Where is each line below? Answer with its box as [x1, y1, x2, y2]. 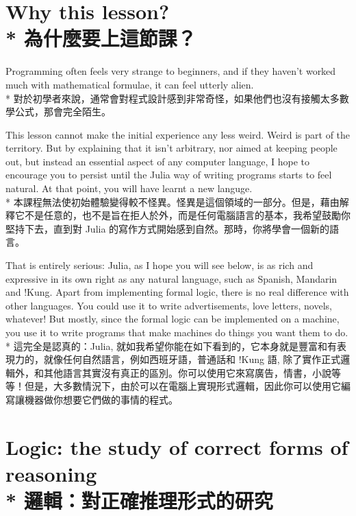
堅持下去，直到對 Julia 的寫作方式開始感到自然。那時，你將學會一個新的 [5, 221, 330, 235]
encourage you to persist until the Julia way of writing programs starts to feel [5, 167, 332, 182]
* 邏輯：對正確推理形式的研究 [5, 486, 273, 515]
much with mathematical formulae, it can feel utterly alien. [5, 77, 254, 91]
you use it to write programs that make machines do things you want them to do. [5, 325, 348, 339]
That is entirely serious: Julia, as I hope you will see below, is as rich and [5, 258, 314, 272]
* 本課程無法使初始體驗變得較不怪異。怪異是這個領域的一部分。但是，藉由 [5, 194, 340, 209]
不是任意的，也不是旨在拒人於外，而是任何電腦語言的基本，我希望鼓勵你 [24, 208, 351, 222]
